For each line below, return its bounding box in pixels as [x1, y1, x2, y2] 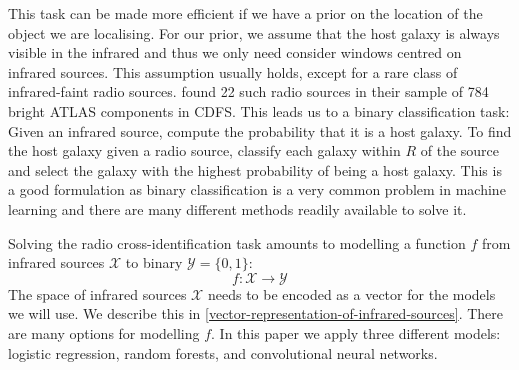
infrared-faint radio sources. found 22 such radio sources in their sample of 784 [8, 81, 489, 102]
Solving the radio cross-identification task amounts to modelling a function [8, 232, 466, 253]
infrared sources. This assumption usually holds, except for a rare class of [8, 61, 458, 82]
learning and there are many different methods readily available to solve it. [8, 198, 467, 219]
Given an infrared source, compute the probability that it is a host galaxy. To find [8, 120, 512, 141]
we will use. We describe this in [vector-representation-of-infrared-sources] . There [8, 303, 504, 324]
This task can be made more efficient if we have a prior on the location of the [8, 3, 483, 23]
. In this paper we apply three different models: [211, 322, 501, 343]
